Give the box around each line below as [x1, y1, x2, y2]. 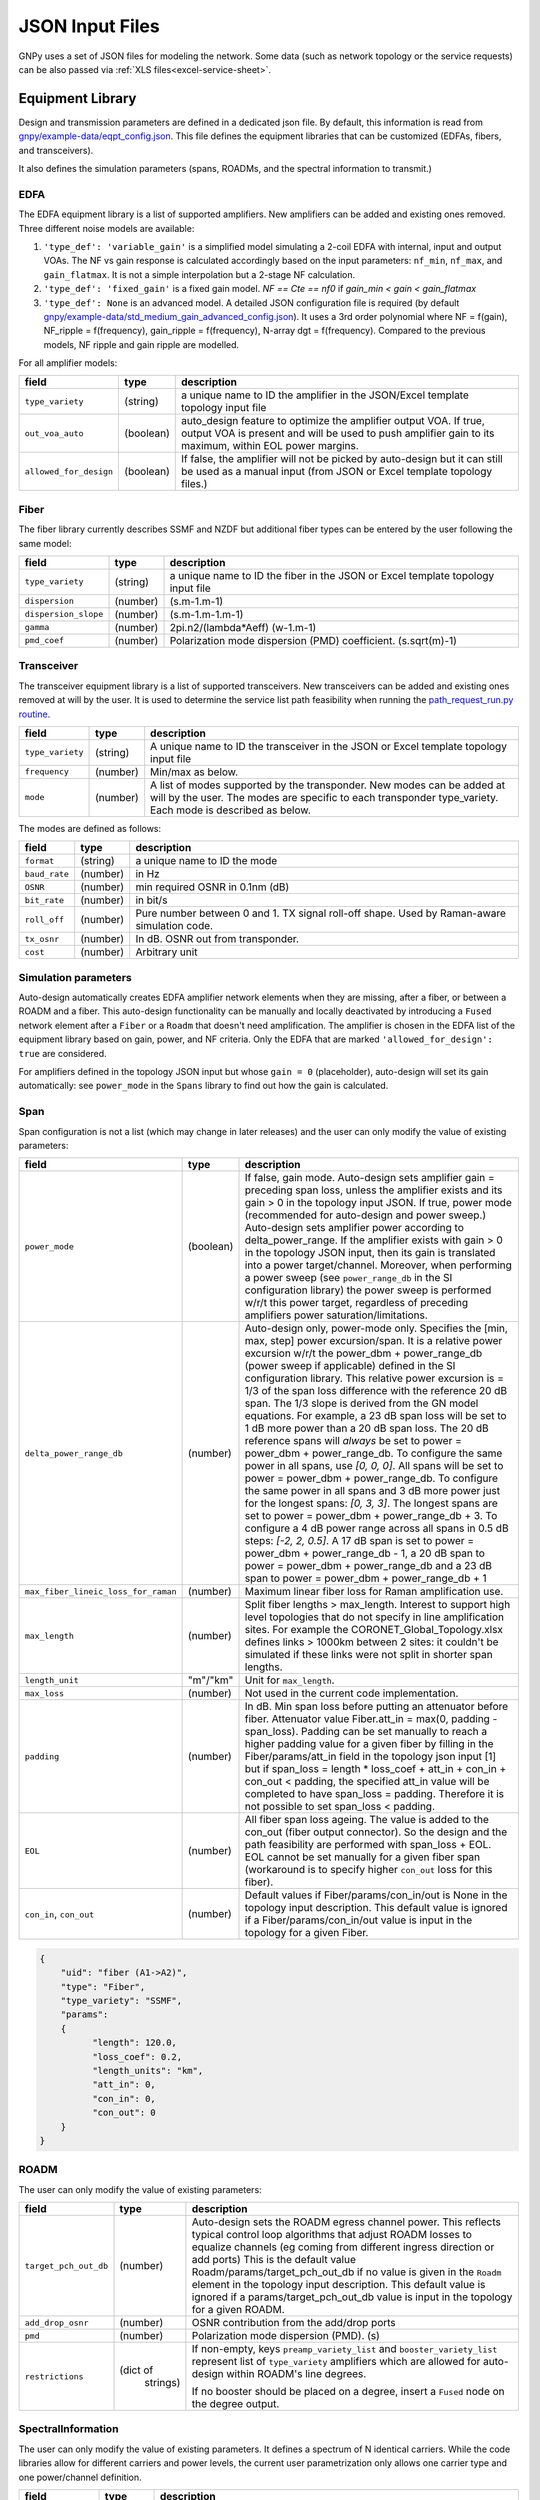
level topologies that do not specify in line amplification [244, 1610, 505, 1624]
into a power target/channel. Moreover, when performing [244, 1258, 512, 1272]
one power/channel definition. [18, 2471, 142, 2483]
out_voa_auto [24, 428, 84, 439]
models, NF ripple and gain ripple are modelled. [43, 338, 240, 350]
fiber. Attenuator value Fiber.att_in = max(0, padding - [244, 1712, 498, 1726]
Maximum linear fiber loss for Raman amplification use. [244, 1585, 504, 1599]
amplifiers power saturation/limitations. [244, 1308, 429, 1322]
